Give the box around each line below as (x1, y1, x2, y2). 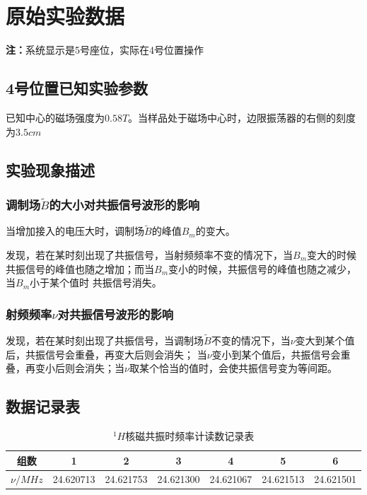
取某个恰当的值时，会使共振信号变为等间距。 (129, 361, 337, 375)
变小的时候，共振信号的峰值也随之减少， (168, 261, 357, 276)
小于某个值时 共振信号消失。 (30, 275, 162, 290)
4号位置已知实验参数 (6, 77, 148, 99)
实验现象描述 (6, 158, 95, 180)
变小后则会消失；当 (35, 361, 124, 375)
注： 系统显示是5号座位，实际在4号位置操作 (6, 42, 204, 57)
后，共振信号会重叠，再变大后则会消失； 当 (6, 346, 207, 361)
